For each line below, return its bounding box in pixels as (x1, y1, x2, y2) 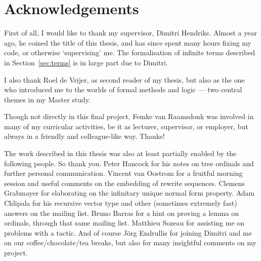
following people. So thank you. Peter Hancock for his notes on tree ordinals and (4, 158, 254, 168)
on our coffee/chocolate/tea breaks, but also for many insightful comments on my (4, 237, 256, 248)
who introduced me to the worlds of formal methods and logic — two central (4, 84, 242, 95)
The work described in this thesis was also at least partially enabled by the (4, 148, 237, 159)
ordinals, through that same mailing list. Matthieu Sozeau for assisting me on (4, 217, 245, 228)
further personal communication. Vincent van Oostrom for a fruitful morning (4, 168, 243, 178)
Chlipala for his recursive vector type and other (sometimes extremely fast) (4, 198, 237, 208)
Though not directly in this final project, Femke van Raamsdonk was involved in (4, 111, 254, 122)
